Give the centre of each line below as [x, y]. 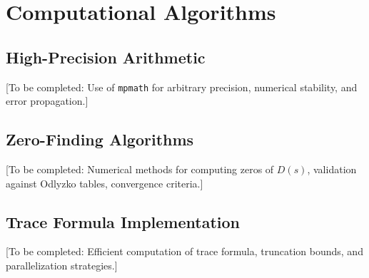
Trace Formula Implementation [123, 221]
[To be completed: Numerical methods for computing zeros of [140, 169]
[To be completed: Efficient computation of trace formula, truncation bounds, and [184, 251]
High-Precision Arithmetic [106, 57]
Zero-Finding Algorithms [100, 139]
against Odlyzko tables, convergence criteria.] [105, 183]
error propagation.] [47, 101]
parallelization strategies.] [62, 266]
